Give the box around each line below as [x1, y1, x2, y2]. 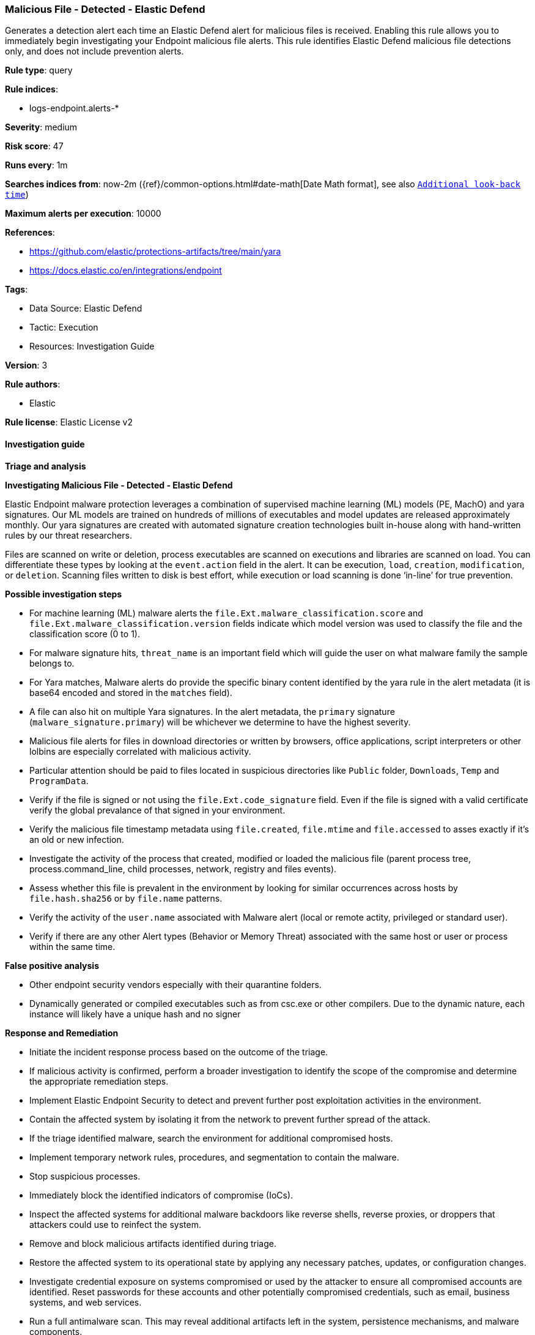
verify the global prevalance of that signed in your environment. [29, 804, 286, 815]
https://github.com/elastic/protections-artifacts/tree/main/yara [29, 246, 281, 257]
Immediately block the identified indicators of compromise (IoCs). [29, 1189, 293, 1200]
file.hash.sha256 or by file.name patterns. [29, 892, 223, 903]
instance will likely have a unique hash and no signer [29, 1008, 241, 1019]
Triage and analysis [5, 460, 86, 471]
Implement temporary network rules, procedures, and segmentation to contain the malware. [29, 1151, 399, 1162]
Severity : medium [5, 122, 78, 133]
